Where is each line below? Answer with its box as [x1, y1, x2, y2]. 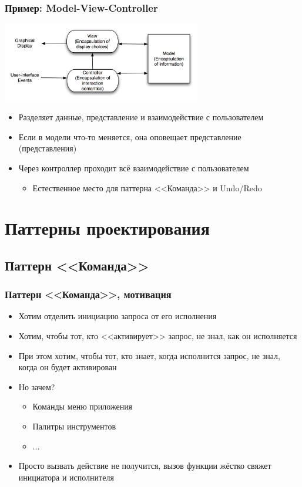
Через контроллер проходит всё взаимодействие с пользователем [18, 161, 249, 174]
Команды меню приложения [32, 400, 133, 412]
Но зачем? [18, 380, 55, 393]
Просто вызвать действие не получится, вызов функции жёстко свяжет [18, 459, 271, 472]
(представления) [18, 142, 77, 154]
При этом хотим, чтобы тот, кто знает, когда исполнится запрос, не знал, [18, 349, 280, 361]
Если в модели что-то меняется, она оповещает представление [18, 130, 241, 143]
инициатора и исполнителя [18, 471, 114, 483]
